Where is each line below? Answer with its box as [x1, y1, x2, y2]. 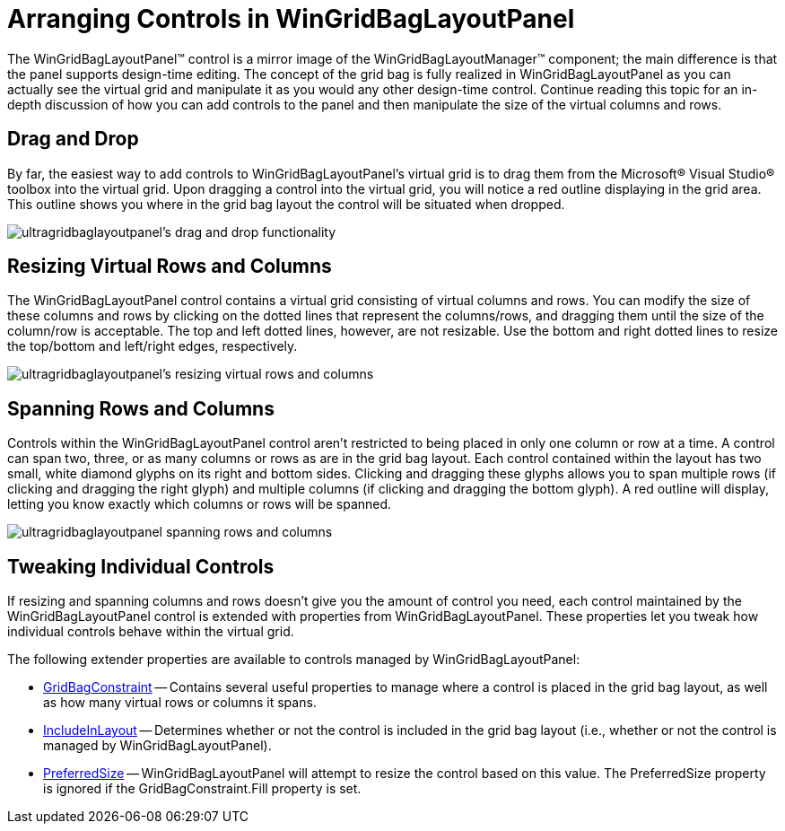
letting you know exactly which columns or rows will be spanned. [7, 496, 392, 512]
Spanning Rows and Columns [7, 397, 275, 420]
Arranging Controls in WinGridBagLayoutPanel [7, 4, 575, 34]
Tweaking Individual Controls [7, 555, 275, 578]
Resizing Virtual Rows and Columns [7, 255, 332, 278]
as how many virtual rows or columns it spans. [43, 695, 317, 711]
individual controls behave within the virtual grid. [7, 624, 294, 640]
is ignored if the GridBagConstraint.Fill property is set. [43, 781, 362, 797]
